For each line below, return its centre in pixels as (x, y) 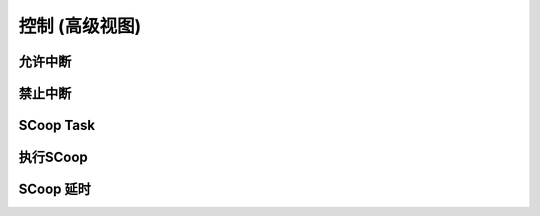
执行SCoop (53, 157)
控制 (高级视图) (80, 26)
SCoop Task (56, 125)
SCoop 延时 (55, 189)
